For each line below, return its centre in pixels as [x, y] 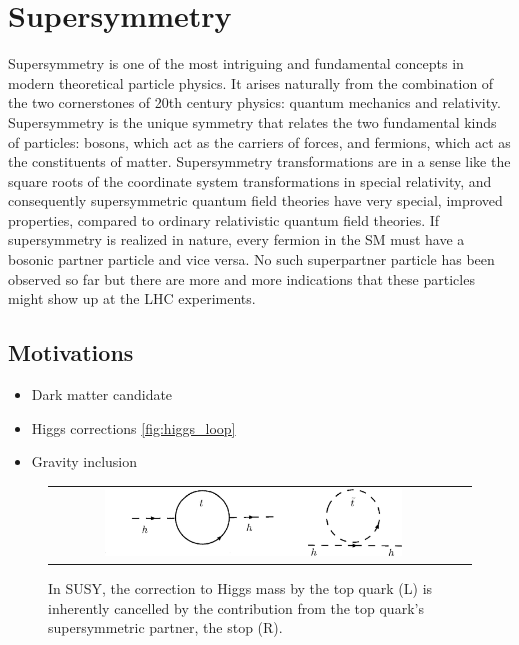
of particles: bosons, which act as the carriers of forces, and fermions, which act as [259, 141]
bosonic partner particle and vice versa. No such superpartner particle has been [251, 259]
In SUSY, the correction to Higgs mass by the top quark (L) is [240, 587]
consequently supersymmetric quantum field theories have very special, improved [255, 200]
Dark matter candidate [102, 394]
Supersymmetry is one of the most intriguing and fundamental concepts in [236, 63]
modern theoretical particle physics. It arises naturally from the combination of [251, 82]
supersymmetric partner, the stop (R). [165, 627]
